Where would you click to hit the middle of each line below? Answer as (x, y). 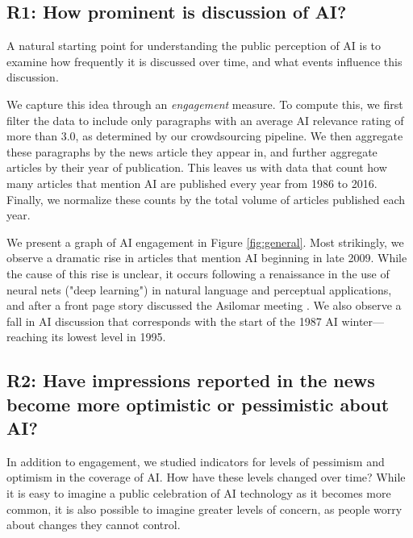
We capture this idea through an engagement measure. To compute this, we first (205, 104)
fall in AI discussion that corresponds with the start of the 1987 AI (172, 321)
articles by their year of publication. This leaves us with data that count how (197, 167)
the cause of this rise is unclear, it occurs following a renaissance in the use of (198, 273)
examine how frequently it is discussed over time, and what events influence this (204, 61)
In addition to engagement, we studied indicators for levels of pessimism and (196, 461)
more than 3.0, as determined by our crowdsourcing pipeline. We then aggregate (205, 136)
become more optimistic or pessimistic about (198, 404)
